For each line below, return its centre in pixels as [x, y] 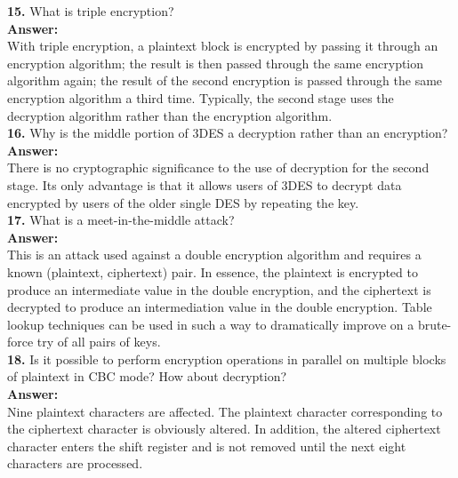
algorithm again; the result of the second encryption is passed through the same [225, 80]
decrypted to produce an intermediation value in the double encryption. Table [220, 307]
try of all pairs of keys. [99, 342]
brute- [434, 324]
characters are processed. [75, 463]
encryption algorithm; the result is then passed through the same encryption [216, 63]
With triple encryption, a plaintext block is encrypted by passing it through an [223, 46]
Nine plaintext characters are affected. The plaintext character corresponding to [225, 411]
